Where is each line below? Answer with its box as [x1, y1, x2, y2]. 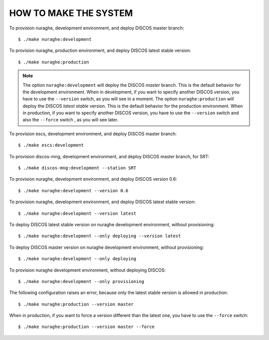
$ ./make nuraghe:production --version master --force [18, 324, 155, 330]
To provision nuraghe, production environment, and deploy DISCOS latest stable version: [9, 47, 191, 53]
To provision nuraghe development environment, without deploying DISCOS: [9, 267, 166, 273]
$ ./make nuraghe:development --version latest [18, 210, 136, 216]
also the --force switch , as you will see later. [22, 117, 119, 123]
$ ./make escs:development [18, 142, 84, 148]
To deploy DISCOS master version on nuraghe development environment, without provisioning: [9, 244, 204, 250]
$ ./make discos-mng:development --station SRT [18, 165, 136, 171]
